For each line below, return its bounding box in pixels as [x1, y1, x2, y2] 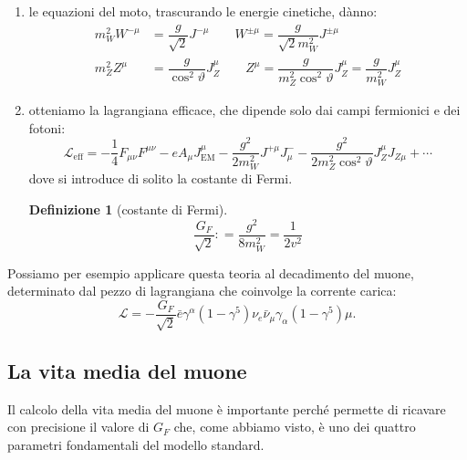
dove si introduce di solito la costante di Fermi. [28, 169, 293, 188]
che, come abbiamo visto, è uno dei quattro [173, 417, 416, 436]
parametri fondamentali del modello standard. [7, 434, 265, 454]
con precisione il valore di [7, 417, 150, 436]
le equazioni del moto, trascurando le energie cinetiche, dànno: [28, 2, 378, 20]
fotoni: [28, 118, 66, 137]
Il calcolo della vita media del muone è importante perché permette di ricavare [7, 399, 446, 418]
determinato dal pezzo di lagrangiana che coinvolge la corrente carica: [7, 281, 397, 300]
